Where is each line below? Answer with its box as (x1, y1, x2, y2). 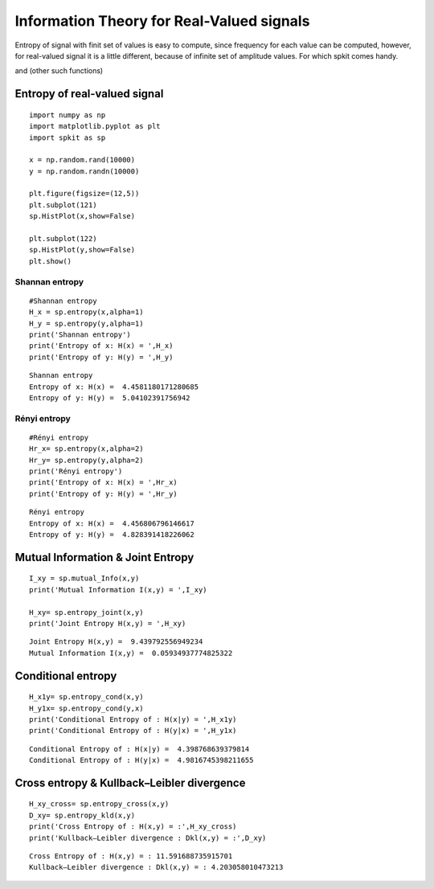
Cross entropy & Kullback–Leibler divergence (14, 776, 246, 789)
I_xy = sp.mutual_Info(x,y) (29, 574, 140, 583)
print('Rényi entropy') (29, 467, 123, 476)
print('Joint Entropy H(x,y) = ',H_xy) (29, 619, 186, 628)
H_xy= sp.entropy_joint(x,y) (29, 608, 144, 617)
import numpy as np (29, 110, 106, 120)
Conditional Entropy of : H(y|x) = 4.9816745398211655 (29, 756, 254, 765)
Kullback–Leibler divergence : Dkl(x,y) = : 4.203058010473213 (29, 862, 284, 872)
